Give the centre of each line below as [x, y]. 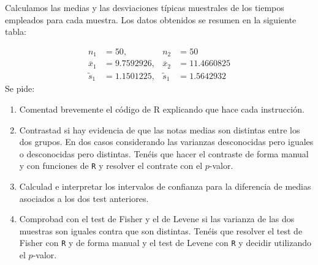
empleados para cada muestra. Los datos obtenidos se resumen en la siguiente [151, 19]
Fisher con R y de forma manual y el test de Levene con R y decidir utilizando [165, 243]
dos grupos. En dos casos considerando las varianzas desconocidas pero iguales [166, 142]
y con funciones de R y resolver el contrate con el [111, 166]
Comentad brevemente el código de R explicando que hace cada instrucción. [162, 109]
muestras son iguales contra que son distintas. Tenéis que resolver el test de [161, 230]
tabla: [16, 32]
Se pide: [20, 88]
